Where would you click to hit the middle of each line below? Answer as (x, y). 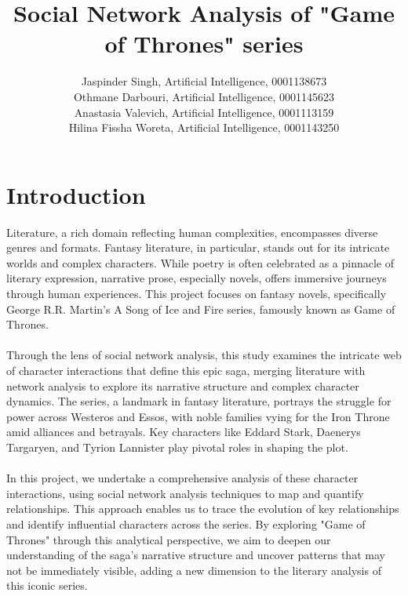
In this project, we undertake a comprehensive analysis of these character (182, 478)
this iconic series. (47, 585)
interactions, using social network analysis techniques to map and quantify (185, 493)
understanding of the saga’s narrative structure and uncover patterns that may (196, 555)
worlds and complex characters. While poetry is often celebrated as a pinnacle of (200, 262)
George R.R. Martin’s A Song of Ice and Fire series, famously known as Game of (201, 309)
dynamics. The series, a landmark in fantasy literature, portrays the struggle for (199, 401)
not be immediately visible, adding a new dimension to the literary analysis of (194, 570)
